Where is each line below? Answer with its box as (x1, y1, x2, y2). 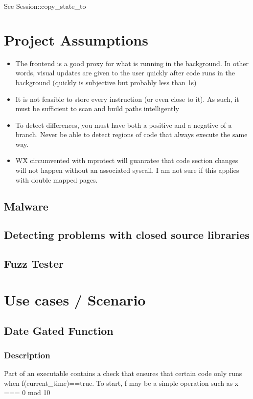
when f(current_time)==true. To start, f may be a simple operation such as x (4, 377, 239, 388)
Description (4, 349, 50, 361)
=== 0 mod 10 (4, 387, 50, 398)
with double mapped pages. (15, 174, 98, 185)
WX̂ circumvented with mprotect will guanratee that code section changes (15, 155, 238, 165)
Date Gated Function (4, 323, 114, 338)
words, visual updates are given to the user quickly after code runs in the (15, 68, 235, 78)
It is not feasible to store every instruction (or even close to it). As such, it (15, 94, 239, 104)
